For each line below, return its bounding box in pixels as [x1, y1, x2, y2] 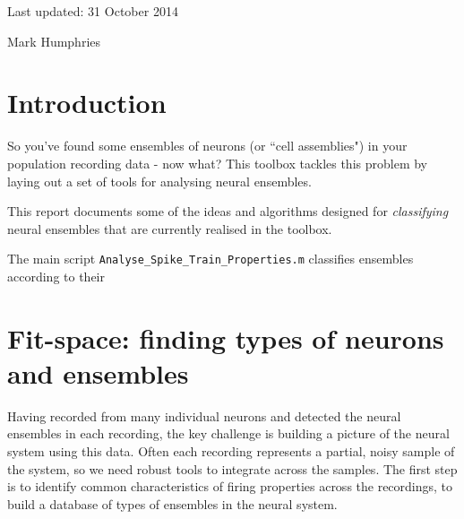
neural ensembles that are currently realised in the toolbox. [7, 219, 332, 238]
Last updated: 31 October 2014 [7, 2, 178, 20]
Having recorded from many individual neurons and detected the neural [7, 406, 401, 425]
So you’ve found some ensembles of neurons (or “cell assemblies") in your [7, 136, 408, 155]
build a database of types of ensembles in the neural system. [7, 494, 338, 513]
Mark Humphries [7, 31, 101, 50]
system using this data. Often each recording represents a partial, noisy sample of [7, 442, 455, 461]
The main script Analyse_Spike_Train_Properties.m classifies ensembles [7, 249, 414, 268]
